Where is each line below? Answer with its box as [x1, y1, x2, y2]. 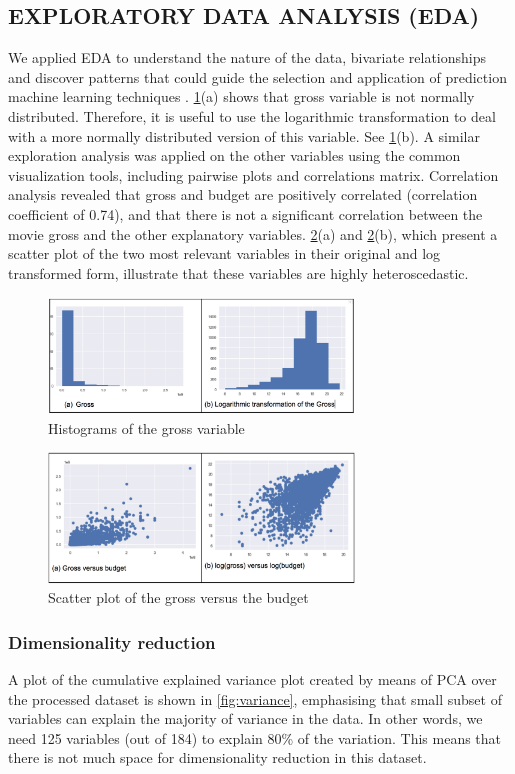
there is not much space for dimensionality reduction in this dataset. [8, 747, 427, 768]
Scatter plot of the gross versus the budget [48, 587, 309, 608]
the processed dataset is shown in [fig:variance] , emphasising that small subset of [8, 688, 502, 709]
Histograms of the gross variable [48, 417, 245, 438]
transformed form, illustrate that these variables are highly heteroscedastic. [8, 262, 469, 283]
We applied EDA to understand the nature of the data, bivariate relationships [8, 47, 487, 68]
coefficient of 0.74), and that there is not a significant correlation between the [8, 203, 483, 224]
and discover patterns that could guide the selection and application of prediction [8, 66, 507, 87]
